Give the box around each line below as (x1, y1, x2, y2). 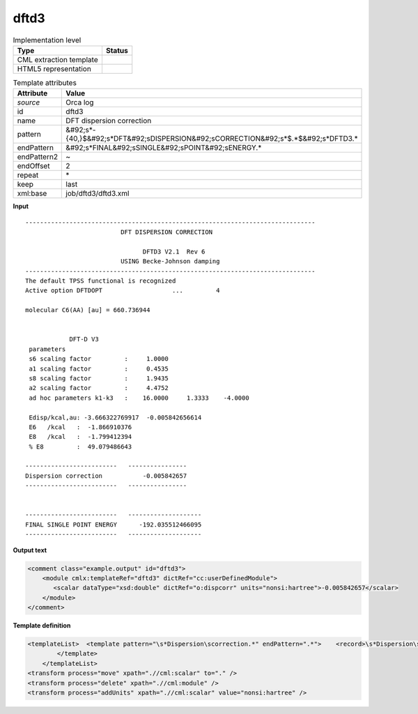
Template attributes (13, 78, 77, 88)
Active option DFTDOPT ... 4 (25, 286, 220, 295)
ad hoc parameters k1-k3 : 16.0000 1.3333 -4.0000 (29, 394, 250, 402)
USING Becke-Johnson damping (121, 258, 220, 265)
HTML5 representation (17, 63, 92, 73)
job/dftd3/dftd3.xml (65, 189, 130, 199)
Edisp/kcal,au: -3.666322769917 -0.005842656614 (29, 413, 202, 421)
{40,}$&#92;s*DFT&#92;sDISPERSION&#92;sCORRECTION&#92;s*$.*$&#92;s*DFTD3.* (65, 134, 358, 143)
